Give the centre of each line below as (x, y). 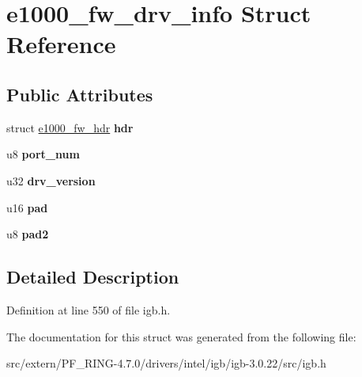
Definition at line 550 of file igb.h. (89, 309)
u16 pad (27, 207)
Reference (61, 44)
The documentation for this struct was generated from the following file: (181, 336)
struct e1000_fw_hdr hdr (70, 127)
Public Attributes (80, 94)
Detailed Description (93, 277)
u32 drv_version (51, 180)
